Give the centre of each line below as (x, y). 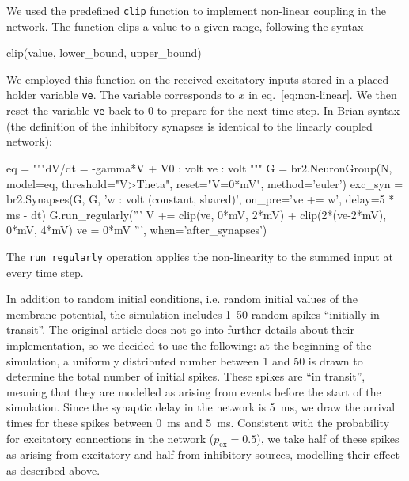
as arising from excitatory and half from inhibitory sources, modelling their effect (203, 454)
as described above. (53, 470)
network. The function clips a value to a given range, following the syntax (185, 26)
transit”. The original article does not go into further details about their (180, 330)
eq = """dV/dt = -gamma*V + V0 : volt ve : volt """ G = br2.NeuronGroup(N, (199, 167)
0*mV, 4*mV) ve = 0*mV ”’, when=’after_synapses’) (137, 230)
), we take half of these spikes (328, 438)
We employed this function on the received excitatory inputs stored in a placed (198, 79)
